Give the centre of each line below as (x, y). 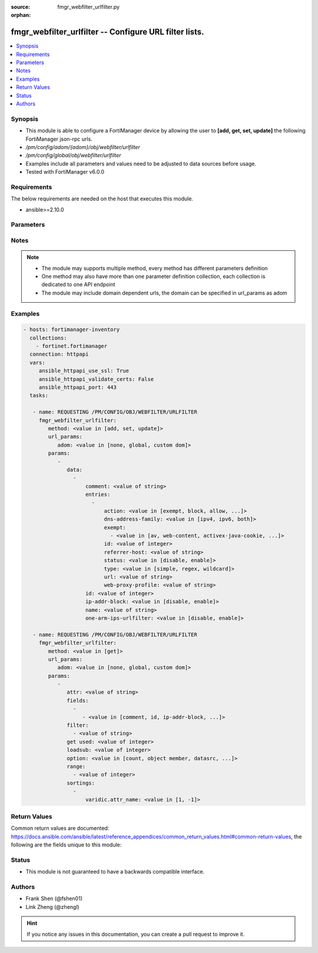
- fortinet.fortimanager (72, 346)
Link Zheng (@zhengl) (52, 906)
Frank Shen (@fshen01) (54, 899)
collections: (48, 338)
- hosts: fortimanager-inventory (72, 330)
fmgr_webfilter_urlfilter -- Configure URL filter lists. (107, 32)
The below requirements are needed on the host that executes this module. (102, 199)
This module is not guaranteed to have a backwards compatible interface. (115, 872)
